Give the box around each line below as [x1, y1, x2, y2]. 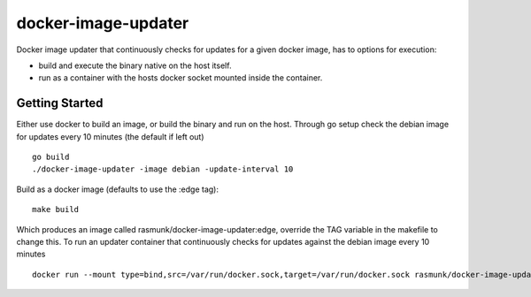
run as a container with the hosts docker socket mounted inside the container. [38, 72, 323, 83]
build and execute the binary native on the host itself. [38, 60, 232, 71]
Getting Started [16, 95, 104, 110]
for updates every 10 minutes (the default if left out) [16, 131, 204, 141]
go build [32, 152, 70, 163]
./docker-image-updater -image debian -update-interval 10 [32, 164, 294, 174]
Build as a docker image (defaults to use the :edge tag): [16, 184, 219, 194]
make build [32, 204, 80, 215]
